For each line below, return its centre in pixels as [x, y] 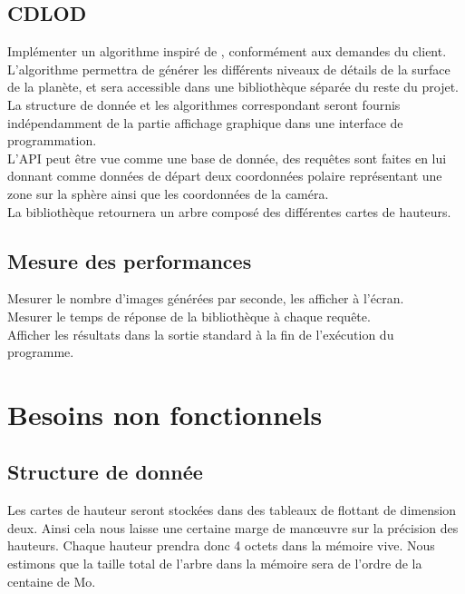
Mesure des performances [130, 260]
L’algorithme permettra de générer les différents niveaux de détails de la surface [229, 69]
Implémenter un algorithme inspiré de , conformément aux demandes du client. [227, 51]
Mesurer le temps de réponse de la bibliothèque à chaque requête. [189, 316]
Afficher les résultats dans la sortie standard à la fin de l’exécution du [201, 334]
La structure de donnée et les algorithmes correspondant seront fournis [204, 104]
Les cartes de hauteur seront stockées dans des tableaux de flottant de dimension [232, 510]
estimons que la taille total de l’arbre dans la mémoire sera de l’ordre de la [215, 564]
